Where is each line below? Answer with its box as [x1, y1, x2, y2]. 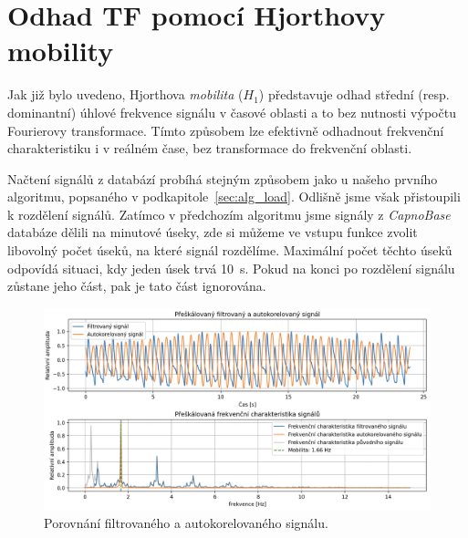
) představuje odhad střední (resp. [258, 85, 450, 104]
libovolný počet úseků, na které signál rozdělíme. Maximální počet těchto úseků [7, 241, 452, 260]
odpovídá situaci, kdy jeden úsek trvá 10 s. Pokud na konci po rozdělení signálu [7, 258, 455, 277]
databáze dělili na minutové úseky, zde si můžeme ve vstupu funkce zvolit [7, 222, 418, 242]
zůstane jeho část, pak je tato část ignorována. [7, 276, 266, 295]
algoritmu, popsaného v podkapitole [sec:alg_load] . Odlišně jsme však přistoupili [7, 187, 461, 206]
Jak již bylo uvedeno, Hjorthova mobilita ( [7, 85, 244, 104]
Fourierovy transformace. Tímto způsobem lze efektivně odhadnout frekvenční [7, 120, 444, 140]
